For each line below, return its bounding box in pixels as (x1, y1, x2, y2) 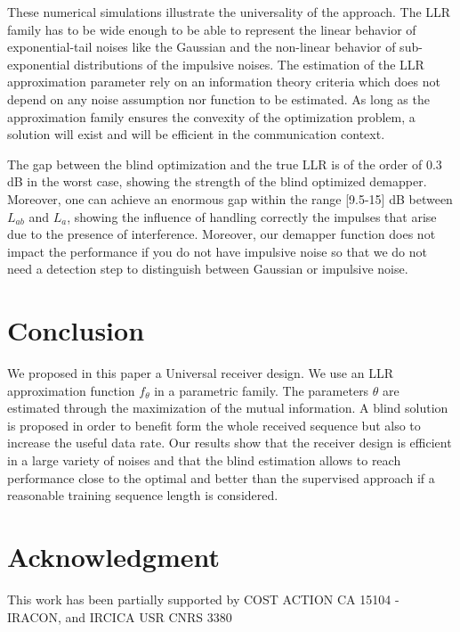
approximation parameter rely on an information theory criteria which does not (7, 72, 440, 91)
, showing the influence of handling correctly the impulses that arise (67, 207, 437, 226)
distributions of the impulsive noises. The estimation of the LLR (74, 54, 424, 73)
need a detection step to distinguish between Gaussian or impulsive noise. (7, 259, 408, 278)
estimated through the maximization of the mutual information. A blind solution (7, 398, 448, 417)
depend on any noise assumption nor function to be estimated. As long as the (7, 89, 430, 108)
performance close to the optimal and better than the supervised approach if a (7, 468, 435, 487)
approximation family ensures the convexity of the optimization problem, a (7, 107, 416, 126)
